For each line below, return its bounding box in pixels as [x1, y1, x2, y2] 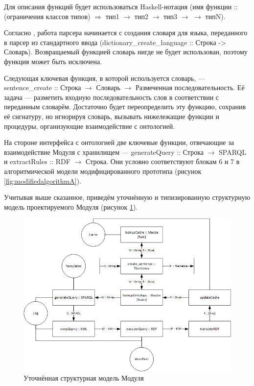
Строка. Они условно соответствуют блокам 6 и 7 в [85, 156, 240, 167]
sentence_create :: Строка [4, 82, 81, 93]
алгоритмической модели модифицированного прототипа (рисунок [4, 166, 202, 176]
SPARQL [219, 146, 247, 157]
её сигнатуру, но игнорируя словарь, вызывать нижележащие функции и [4, 111, 219, 121]
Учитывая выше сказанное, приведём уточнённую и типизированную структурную [4, 192, 251, 202]
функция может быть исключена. [4, 56, 102, 66]
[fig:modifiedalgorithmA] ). [4, 175, 81, 186]
